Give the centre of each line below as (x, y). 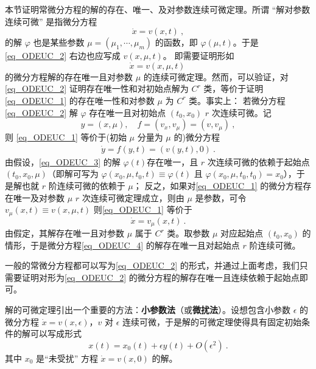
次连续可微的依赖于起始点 (258, 161)
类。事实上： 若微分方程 (237, 100)
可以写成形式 (56, 333)
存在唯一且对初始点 (128, 112)
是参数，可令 (221, 197)
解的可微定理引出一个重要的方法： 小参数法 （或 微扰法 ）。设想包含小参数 (148, 310)
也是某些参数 (59, 42)
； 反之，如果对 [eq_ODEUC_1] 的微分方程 (218, 185)
